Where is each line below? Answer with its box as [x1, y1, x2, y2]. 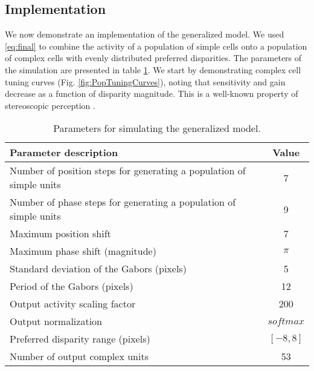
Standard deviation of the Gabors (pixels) [10, 261, 187, 276]
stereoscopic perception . [5, 99, 95, 111]
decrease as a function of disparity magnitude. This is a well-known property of [5, 87, 298, 100]
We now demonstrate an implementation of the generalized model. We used [5, 28, 284, 41]
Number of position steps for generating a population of [10, 163, 246, 178]
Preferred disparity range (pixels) [10, 332, 150, 346]
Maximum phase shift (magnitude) [10, 244, 156, 258]
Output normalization [10, 314, 102, 329]
